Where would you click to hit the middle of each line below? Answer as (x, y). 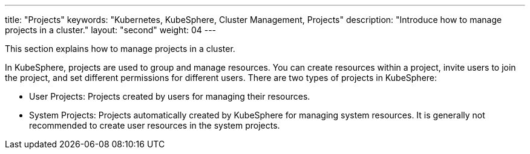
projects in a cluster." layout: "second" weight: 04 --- (111, 30)
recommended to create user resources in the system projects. (155, 125)
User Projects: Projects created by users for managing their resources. (170, 96)
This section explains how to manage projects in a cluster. (120, 49)
